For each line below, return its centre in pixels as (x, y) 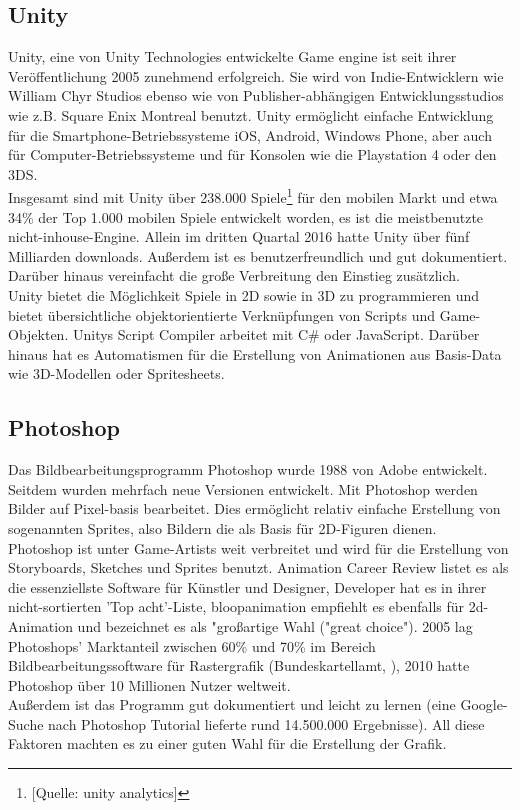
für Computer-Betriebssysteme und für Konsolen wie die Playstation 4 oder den (252, 154)
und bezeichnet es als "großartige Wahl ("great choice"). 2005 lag (275, 625)
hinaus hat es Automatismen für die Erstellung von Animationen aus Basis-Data (255, 353)
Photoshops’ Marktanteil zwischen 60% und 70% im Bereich (192, 645)
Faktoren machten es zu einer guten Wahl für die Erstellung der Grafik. (227, 743)
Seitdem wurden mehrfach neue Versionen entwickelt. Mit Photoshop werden (243, 488)
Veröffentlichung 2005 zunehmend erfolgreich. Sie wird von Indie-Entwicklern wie (256, 75)
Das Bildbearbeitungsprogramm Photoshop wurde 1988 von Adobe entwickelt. (248, 469)
